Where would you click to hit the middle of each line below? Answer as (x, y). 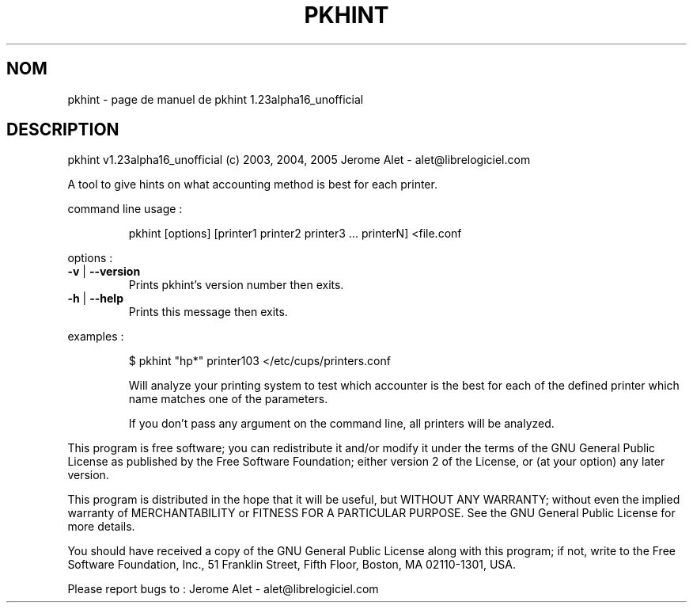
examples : (96, 337)
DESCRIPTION (63, 130)
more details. (101, 527)
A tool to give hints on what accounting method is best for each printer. (252, 185)
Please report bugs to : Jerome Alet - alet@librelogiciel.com (223, 589)
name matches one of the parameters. (228, 399)
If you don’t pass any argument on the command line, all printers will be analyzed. (341, 424)
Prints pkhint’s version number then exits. (236, 285)
